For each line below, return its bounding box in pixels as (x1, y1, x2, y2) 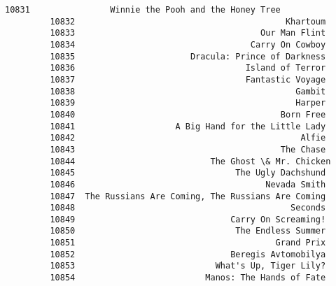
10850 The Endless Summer (50, 226, 326, 236)
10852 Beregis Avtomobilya (50, 249, 326, 259)
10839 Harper (50, 98, 326, 108)
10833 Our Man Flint (50, 28, 326, 38)
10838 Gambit (50, 86, 326, 96)
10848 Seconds (50, 203, 326, 213)
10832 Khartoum (50, 16, 326, 27)
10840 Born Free (50, 109, 326, 120)
